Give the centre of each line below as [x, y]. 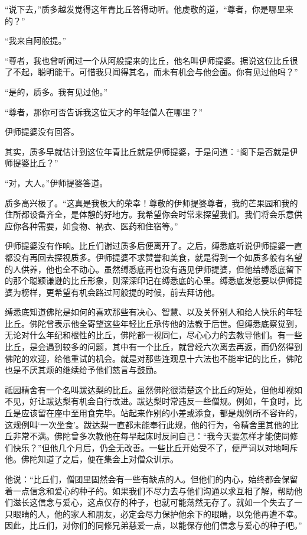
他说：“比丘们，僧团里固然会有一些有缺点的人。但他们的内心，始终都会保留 [151, 479]
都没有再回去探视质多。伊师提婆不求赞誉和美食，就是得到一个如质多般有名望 [153, 257]
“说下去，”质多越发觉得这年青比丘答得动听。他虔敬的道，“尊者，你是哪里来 [149, 9]
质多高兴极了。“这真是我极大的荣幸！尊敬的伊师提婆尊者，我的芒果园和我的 [151, 202]
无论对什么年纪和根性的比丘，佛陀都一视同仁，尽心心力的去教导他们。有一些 [153, 335]
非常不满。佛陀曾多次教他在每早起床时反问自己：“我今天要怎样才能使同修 [155, 436]
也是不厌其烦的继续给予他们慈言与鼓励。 [83, 370]
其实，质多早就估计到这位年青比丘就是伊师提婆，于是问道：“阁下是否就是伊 [151, 151]
